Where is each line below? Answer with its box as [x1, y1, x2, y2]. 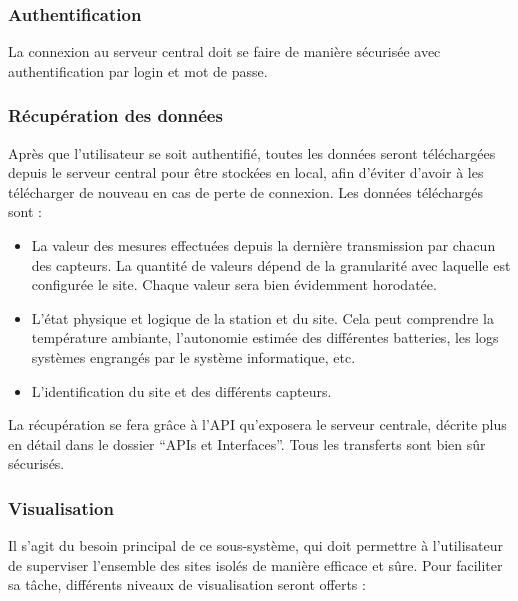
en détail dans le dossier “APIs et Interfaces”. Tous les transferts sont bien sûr [8, 433, 486, 454]
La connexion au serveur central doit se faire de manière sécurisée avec [8, 41, 441, 62]
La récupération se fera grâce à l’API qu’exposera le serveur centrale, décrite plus [8, 414, 507, 435]
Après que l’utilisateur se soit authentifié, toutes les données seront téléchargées [8, 142, 496, 163]
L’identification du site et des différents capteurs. [31, 380, 332, 401]
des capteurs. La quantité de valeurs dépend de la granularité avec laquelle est [31, 254, 511, 275]
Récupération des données [8, 103, 223, 128]
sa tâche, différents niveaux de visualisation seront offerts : [8, 574, 366, 595]
